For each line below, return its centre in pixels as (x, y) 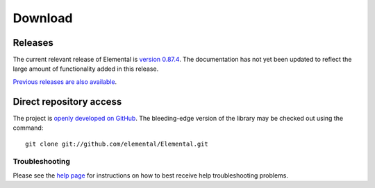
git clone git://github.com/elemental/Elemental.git (117, 144)
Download (43, 18)
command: (28, 128)
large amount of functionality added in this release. (86, 69)
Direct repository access (67, 102)
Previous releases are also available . (65, 82)
